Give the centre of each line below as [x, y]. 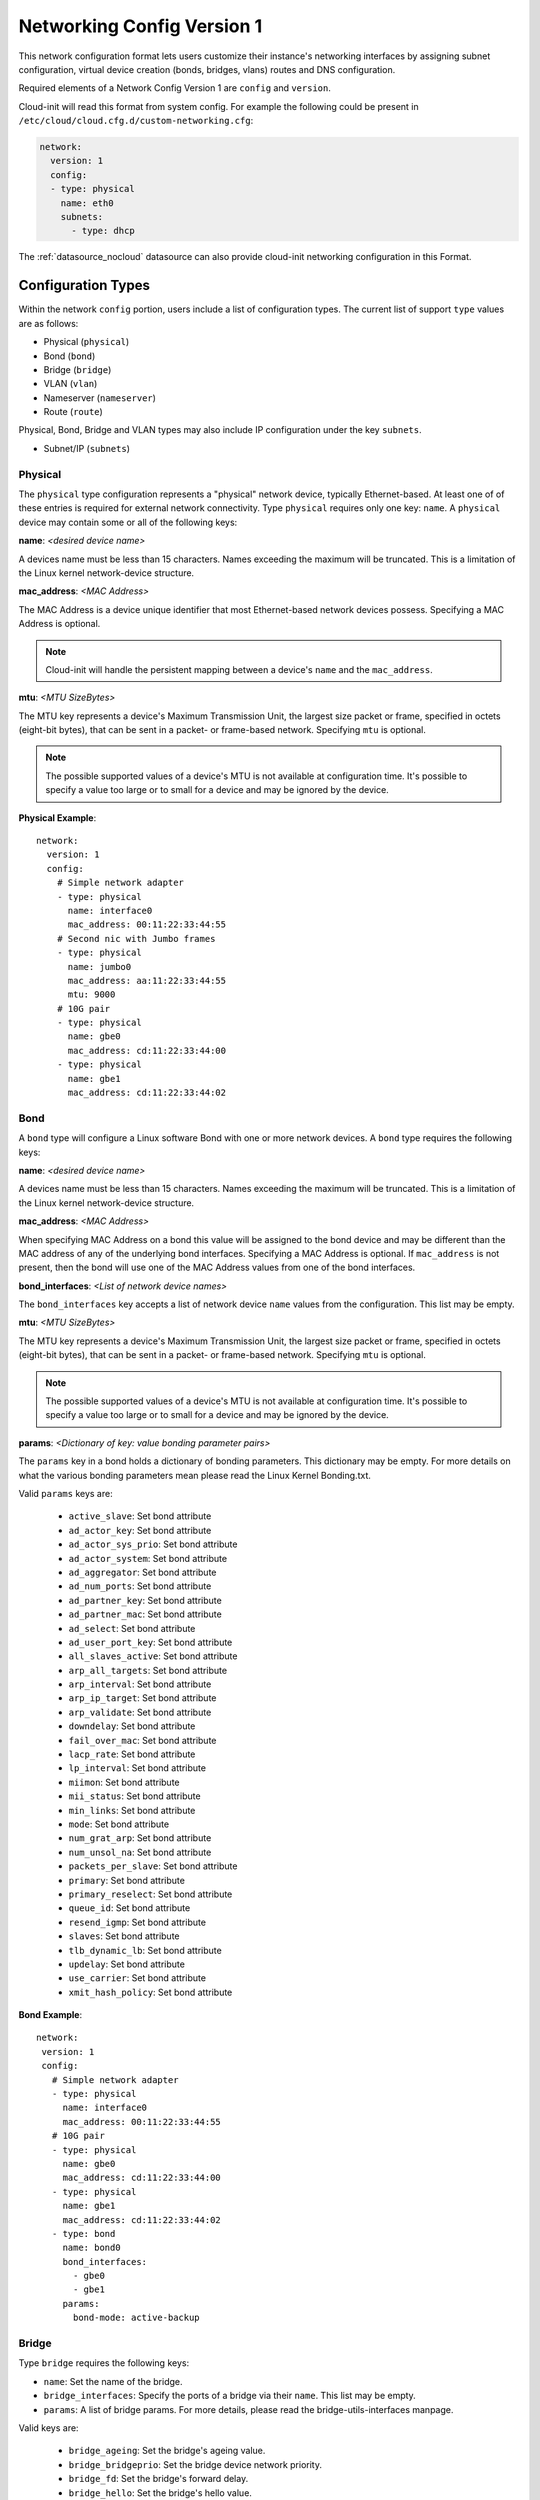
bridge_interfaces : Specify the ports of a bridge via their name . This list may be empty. [230, 2396]
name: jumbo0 [99, 966]
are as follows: [48, 323]
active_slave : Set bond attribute [140, 1516]
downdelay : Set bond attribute [132, 1726]
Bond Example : [50, 2015]
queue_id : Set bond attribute [129, 1908]
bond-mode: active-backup [136, 2318]
